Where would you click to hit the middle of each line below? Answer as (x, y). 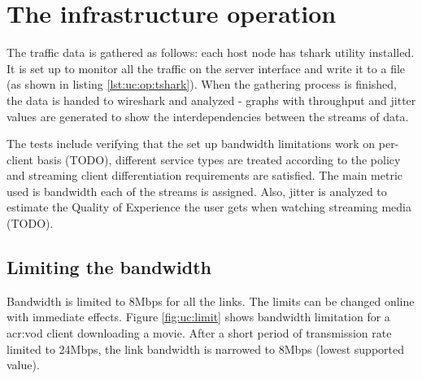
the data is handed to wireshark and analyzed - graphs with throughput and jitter (211, 100)
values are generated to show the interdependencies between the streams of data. (208, 116)
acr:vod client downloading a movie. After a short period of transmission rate (199, 333)
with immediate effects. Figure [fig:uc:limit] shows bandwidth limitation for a (198, 317)
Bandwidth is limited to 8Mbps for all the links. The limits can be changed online (211, 301)
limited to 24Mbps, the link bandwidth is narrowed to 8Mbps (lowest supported (205, 349)
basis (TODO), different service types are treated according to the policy (219, 159)
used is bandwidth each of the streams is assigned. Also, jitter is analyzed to (197, 191)
